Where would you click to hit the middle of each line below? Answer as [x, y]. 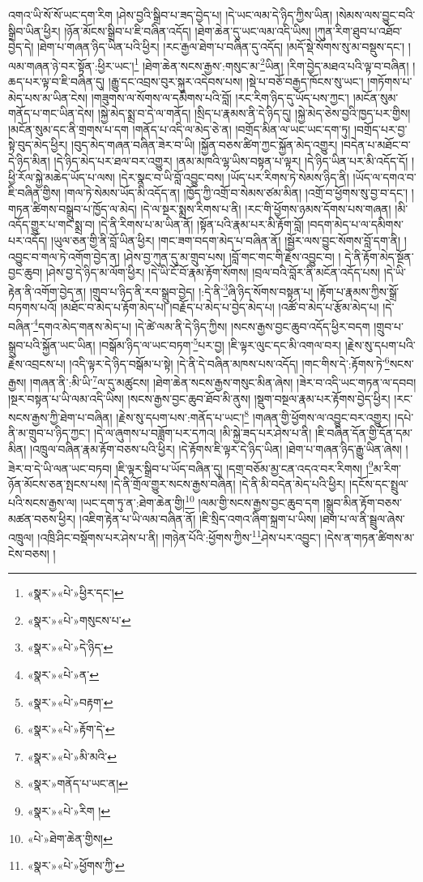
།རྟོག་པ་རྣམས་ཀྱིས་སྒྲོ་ [358, 291]
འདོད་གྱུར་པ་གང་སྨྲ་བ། [51, 224]
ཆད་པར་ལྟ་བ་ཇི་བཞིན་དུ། [57, 82]
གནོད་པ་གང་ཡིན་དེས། [51, 113]
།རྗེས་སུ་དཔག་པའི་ [380, 344]
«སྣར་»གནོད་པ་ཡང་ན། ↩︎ [77, 783]
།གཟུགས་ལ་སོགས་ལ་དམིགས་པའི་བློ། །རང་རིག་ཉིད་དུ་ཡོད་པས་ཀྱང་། [220, 97]
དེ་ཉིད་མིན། [29, 161]
